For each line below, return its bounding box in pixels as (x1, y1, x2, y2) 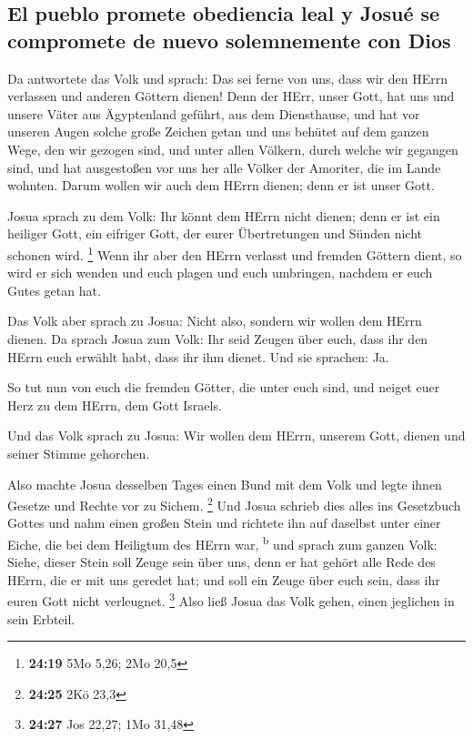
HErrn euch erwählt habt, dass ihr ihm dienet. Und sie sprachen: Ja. (7, 347, 389, 366)
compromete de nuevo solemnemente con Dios (7, 25, 451, 54)
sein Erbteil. (7, 609, 75, 628)
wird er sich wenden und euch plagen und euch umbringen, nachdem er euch (7, 263, 433, 282)
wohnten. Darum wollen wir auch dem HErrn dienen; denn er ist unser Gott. (7, 176, 435, 195)
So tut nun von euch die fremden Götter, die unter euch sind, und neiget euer (7, 378, 440, 397)
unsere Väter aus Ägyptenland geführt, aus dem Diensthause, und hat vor (7, 104, 420, 123)
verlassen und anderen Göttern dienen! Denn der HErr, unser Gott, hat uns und (7, 86, 455, 106)
